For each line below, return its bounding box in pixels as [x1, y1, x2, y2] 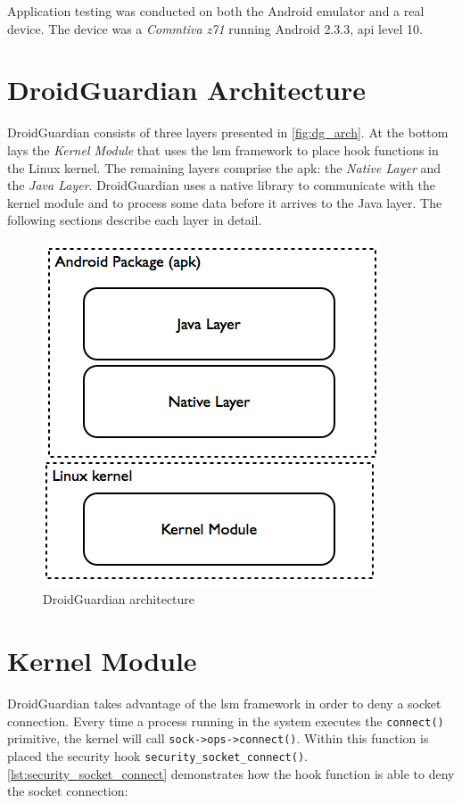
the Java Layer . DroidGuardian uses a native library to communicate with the [7, 176, 435, 195]
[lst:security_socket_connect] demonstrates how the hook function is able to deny [7, 764, 455, 782]
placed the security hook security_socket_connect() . [7, 747, 309, 766]
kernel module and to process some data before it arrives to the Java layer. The [7, 193, 442, 211]
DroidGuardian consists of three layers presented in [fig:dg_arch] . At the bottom [7, 123, 449, 142]
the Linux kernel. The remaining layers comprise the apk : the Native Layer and [7, 158, 441, 177]
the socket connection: [7, 782, 128, 800]
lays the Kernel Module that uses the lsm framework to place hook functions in [7, 140, 439, 159]
